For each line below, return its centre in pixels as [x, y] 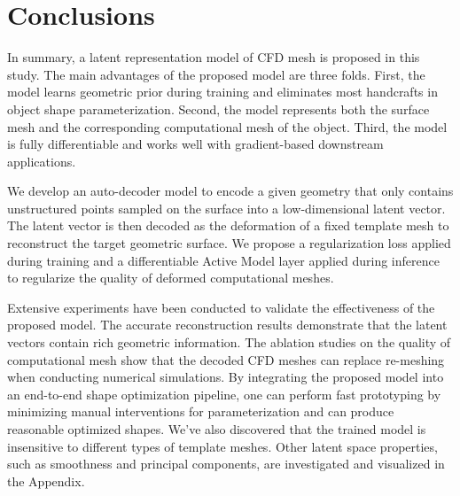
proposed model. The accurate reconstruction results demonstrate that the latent [227, 325]
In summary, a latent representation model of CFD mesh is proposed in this [214, 57]
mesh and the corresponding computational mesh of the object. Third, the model [227, 126]
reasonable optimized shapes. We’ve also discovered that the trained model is [217, 429]
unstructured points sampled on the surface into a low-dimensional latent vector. [226, 208]
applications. [42, 161]
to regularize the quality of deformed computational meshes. [171, 278]
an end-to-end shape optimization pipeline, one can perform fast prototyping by [224, 394]
